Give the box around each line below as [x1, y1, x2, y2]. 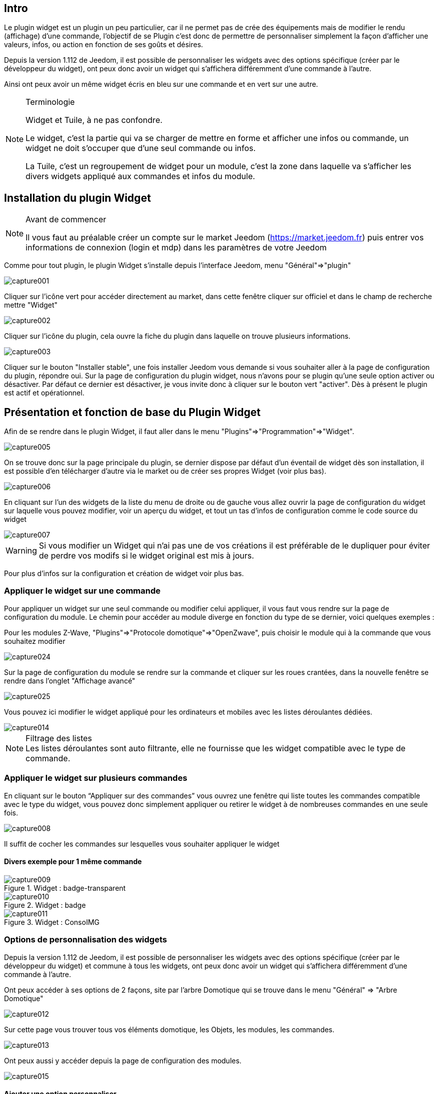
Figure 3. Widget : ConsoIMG [4, 917, 100, 926]
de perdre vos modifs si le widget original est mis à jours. [39, 551, 254, 561]
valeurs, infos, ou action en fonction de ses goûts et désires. [4, 40, 203, 49]
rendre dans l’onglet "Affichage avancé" [4, 676, 135, 685]
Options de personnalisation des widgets [4, 934, 167, 945]
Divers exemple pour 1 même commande [4, 857, 142, 866]
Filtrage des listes [26, 733, 92, 743]
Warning [6, 545, 37, 556]
